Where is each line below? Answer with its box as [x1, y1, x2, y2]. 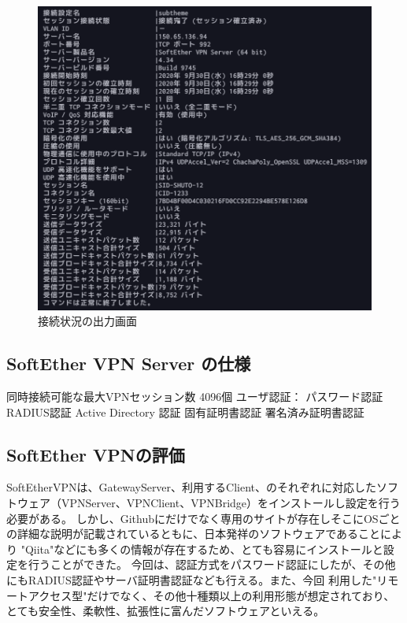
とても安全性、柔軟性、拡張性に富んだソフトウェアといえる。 [6, 603, 325, 619]
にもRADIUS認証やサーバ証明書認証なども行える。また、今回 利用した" [6, 572, 377, 588]
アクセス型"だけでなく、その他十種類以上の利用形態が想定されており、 [28, 587, 395, 603]
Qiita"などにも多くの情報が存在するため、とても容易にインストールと [24, 540, 383, 557]
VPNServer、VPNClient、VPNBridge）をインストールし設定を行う [61, 495, 401, 511]
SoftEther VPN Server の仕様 [6, 351, 251, 376]
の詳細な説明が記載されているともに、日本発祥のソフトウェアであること [6, 525, 381, 542]
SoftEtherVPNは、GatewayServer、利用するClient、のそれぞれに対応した [6, 479, 377, 495]
